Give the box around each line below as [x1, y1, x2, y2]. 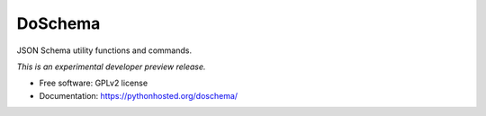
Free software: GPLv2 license [39, 77, 148, 89]
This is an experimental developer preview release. [16, 61, 206, 72]
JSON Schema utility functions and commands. [16, 45, 193, 56]
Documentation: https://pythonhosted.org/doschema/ [39, 90, 238, 101]
